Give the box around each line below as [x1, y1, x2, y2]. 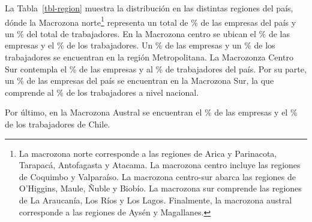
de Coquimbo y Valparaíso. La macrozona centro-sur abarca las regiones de [19, 170, 296, 183]
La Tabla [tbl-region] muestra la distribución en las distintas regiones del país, [5, 2, 293, 14]
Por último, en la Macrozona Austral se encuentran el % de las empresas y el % [5, 106, 298, 118]
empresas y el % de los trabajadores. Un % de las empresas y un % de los [5, 39, 275, 51]
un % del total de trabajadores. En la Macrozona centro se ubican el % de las [5, 27, 290, 39]
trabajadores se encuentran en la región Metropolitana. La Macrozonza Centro [5, 51, 293, 63]
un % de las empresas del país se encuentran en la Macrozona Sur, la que [5, 74, 274, 87]
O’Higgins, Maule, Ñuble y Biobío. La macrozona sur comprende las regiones [19, 182, 302, 194]
